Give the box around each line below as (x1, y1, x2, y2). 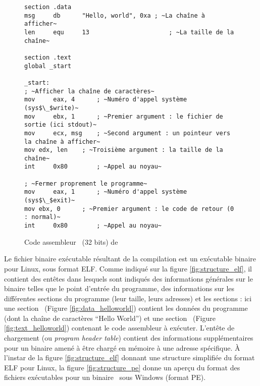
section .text (24, 53, 72, 61)
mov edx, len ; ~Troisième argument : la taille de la (24, 146, 223, 154)
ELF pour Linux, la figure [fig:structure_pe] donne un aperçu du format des (4, 362, 240, 372)
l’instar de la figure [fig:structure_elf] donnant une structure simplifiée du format (4, 352, 255, 363)
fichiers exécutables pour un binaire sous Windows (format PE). (4, 372, 206, 382)
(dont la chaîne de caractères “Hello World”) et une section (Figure (4, 312, 216, 323)
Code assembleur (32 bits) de (24, 236, 118, 247)
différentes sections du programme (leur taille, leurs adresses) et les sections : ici (4, 293, 252, 303)
